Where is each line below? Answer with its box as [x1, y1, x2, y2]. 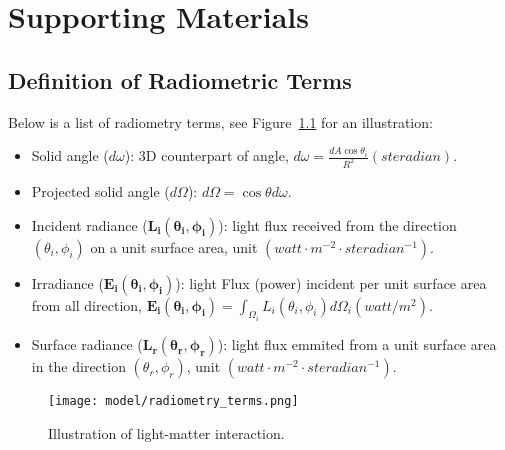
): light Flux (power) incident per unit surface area [175, 272, 487, 293]
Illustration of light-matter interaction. [48, 422, 285, 443]
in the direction [31, 356, 126, 377]
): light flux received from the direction [218, 214, 457, 235]
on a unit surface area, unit [90, 236, 258, 257]
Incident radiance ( [31, 214, 148, 235]
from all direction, [31, 294, 142, 315]
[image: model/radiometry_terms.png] [48, 394, 299, 409]
